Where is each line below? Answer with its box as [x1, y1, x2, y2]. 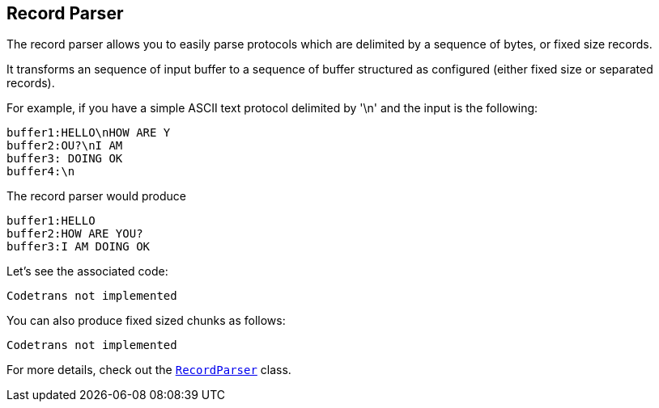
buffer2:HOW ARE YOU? [6, 227, 143, 241]
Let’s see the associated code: [6, 264, 168, 279]
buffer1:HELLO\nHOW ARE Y [6, 126, 171, 140]
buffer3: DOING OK [6, 152, 123, 166]
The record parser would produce [6, 189, 186, 204]
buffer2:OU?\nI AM [6, 139, 123, 153]
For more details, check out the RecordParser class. [6, 363, 291, 377]
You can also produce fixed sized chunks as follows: [6, 313, 286, 328]
